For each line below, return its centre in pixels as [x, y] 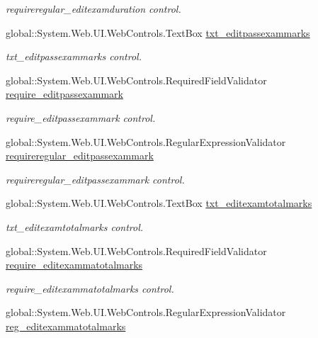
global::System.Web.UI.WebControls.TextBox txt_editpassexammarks [158, 32]
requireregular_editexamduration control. [93, 9]
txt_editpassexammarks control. [74, 56]
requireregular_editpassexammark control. [95, 179]
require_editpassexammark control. [81, 117]
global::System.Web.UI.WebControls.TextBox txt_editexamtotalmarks [159, 203]
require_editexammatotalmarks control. [90, 288]
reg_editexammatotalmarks [66, 326]
